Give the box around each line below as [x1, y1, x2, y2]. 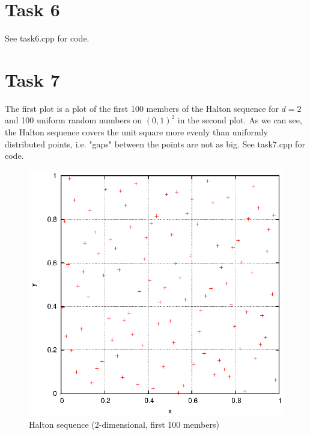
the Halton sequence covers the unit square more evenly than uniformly [5, 126, 268, 138]
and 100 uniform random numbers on [5, 114, 142, 126]
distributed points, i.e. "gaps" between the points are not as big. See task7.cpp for [5, 137, 305, 150]
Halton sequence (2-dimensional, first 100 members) [29, 418, 219, 431]
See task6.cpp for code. [5, 32, 90, 45]
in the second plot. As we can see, [177, 114, 302, 126]
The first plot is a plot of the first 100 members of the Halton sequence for [5, 102, 279, 114]
